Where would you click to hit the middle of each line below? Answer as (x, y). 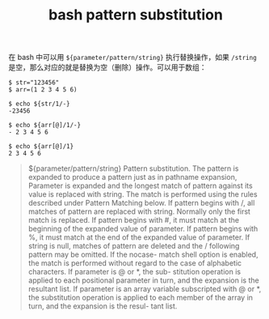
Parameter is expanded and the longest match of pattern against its (140, 186)
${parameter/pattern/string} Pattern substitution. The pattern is (133, 168)
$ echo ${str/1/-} (39, 104)
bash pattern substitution (136, 15)
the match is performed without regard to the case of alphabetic (135, 263)
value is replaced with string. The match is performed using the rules (143, 194)
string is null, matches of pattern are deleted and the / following (134, 246)
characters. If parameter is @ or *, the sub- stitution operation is (134, 272)
